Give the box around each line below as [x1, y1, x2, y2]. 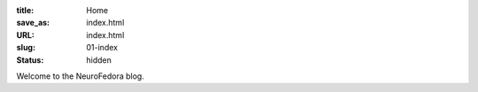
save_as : [16, 18, 50, 28]
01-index [86, 42, 119, 53]
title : [16, 5, 35, 15]
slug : [16, 42, 35, 53]
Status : [16, 54, 44, 65]
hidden [86, 54, 112, 65]
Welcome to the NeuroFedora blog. [16, 71, 145, 81]
